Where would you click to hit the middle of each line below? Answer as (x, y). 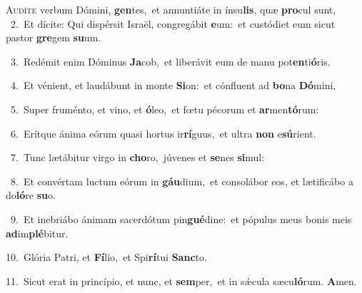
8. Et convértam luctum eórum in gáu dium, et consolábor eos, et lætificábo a (182, 181)
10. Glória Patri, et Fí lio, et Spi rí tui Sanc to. (106, 257)
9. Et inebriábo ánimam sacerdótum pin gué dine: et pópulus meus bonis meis (181, 219)
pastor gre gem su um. (54, 37)
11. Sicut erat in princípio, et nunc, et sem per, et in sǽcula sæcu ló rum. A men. (181, 281)
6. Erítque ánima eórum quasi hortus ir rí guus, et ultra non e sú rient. (163, 133)
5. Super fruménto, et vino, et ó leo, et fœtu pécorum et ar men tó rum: (165, 109)
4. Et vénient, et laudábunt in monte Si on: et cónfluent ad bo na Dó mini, (173, 85)
